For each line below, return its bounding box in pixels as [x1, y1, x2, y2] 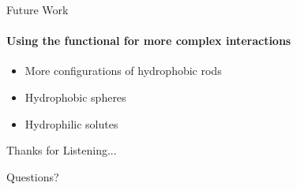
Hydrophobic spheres [24, 88, 126, 105]
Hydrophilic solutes [24, 115, 118, 132]
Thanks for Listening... [6, 142, 117, 158]
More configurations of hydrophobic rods [24, 62, 222, 79]
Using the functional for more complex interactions [6, 32, 291, 49]
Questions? [6, 168, 59, 184]
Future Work [6, 2, 69, 17]
